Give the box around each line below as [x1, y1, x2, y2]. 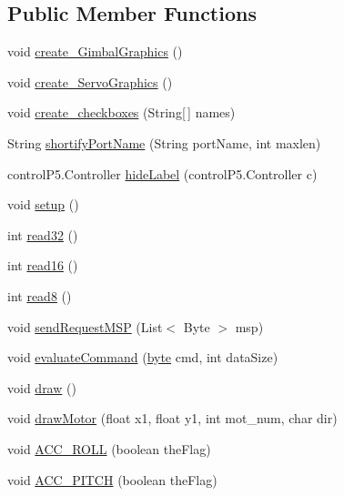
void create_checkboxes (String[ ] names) [7, 103, 236, 122]
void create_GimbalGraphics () [7, 42, 183, 61]
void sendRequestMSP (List [7, 317, 163, 336]
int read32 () [7, 225, 78, 244]
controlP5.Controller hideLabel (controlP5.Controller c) [7, 164, 318, 183]
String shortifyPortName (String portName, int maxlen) [7, 133, 321, 152]
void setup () [7, 195, 79, 214]
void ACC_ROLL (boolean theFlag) [7, 439, 211, 458]
